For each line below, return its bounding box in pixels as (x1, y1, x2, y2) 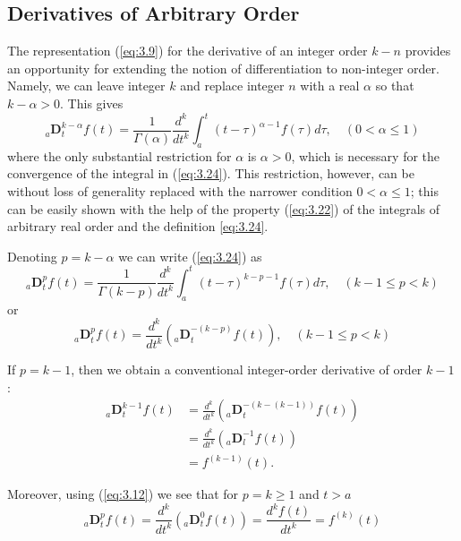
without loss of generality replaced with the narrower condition (7, 182, 353, 201)
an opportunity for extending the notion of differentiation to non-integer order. (7, 58, 440, 77)
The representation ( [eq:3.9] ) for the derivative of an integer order (7, 41, 368, 60)
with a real (300, 76, 360, 95)
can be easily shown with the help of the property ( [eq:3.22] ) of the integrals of (7, 199, 440, 218)
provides (405, 41, 451, 60)
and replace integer (180, 76, 285, 95)
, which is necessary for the (291, 146, 440, 165)
